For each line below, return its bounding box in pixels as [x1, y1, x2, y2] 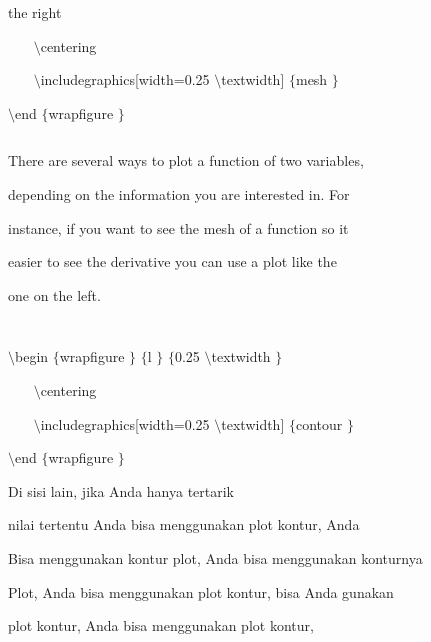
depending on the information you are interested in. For [8, 183, 350, 204]
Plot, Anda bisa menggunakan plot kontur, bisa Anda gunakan [8, 581, 394, 602]
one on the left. [8, 284, 101, 305]
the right [8, 2, 62, 22]
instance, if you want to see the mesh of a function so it [8, 217, 349, 238]
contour [295, 413, 343, 434]
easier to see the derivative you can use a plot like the [8, 251, 337, 272]
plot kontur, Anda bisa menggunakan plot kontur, [8, 615, 314, 636]
